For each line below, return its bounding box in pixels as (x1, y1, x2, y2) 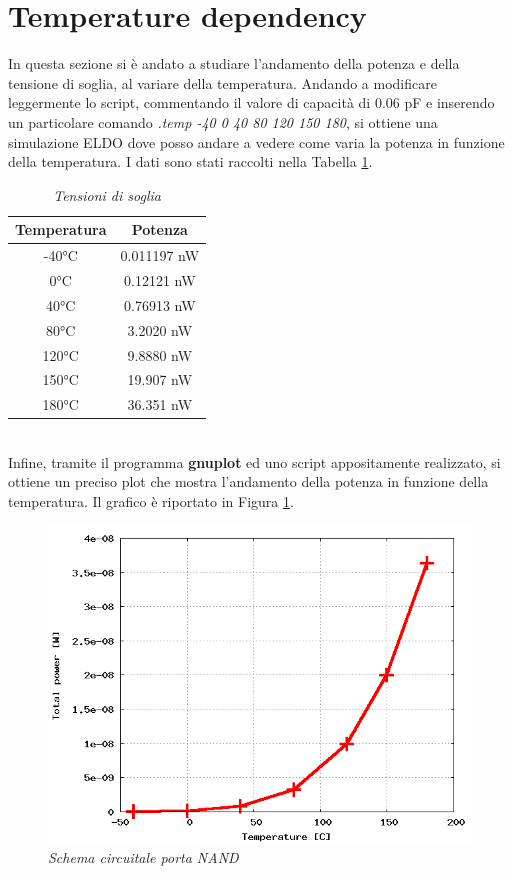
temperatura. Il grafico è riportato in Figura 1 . (8, 491, 294, 512)
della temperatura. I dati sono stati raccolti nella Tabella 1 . (8, 151, 373, 172)
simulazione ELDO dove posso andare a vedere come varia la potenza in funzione (8, 131, 505, 152)
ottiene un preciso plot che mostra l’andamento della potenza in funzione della (8, 471, 489, 492)
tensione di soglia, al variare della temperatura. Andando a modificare (8, 72, 437, 93)
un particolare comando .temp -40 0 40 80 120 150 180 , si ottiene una (8, 111, 438, 132)
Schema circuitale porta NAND (48, 847, 239, 868)
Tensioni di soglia (53, 184, 161, 205)
